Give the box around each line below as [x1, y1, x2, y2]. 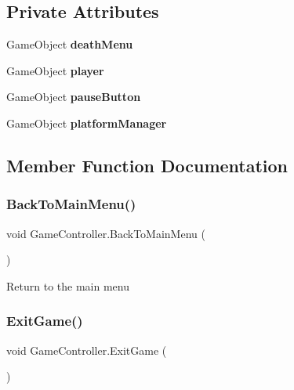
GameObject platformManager [6, 114, 167, 131]
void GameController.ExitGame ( [6, 341, 167, 358]
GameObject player [6, 62, 104, 78]
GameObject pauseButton [6, 88, 141, 105]
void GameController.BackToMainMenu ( [6, 225, 205, 241]
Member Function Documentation [6, 153, 289, 177]
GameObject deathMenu [6, 36, 133, 52]
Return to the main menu [6, 277, 129, 294]
